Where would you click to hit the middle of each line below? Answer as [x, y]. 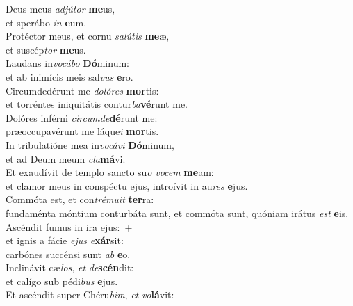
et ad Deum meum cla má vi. [66, 158]
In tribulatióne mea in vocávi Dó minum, [90, 144]
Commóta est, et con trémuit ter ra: [80, 199]
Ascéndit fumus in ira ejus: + [69, 226]
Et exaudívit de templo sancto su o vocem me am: [110, 172]
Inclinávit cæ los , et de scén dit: [70, 267]
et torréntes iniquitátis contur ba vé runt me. [97, 104]
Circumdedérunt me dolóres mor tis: [82, 90]
